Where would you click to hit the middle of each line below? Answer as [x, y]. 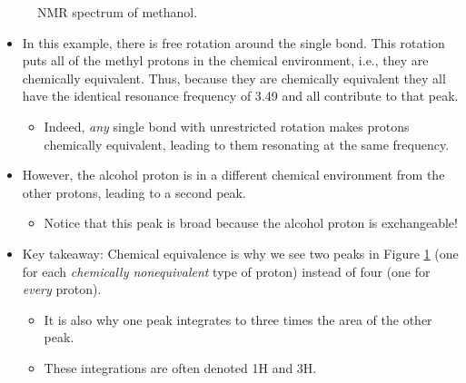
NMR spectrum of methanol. [118, 12]
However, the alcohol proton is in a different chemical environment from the [233, 175]
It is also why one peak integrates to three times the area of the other [238, 319]
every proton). [62, 289]
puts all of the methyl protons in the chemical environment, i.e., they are [225, 60]
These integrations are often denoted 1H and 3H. [180, 367]
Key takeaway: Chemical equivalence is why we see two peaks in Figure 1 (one [240, 253]
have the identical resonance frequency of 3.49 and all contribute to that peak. [240, 96]
